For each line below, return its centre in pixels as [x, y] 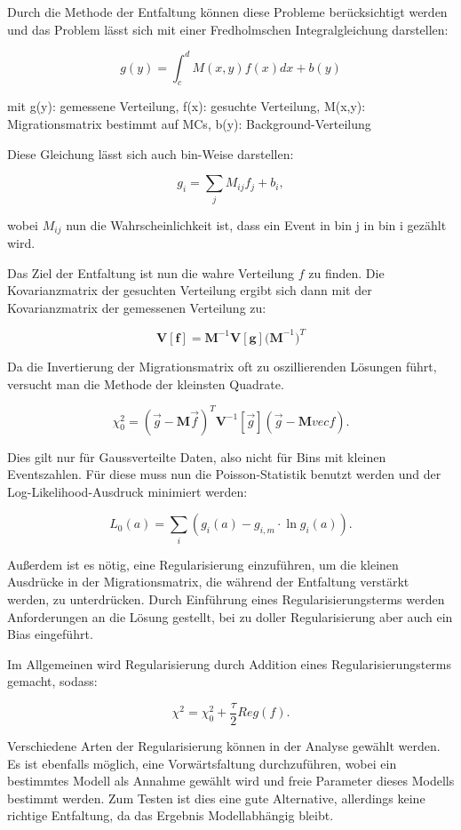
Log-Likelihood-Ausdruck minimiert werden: [127, 491]
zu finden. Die [346, 272]
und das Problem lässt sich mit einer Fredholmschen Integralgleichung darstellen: [228, 29]
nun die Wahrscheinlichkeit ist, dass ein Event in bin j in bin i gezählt [256, 224]
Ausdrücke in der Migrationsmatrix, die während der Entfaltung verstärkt [208, 582]
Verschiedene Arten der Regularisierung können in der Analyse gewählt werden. [224, 745]
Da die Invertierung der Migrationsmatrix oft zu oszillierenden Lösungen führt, [222, 366]
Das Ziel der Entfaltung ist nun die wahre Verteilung [151, 272]
